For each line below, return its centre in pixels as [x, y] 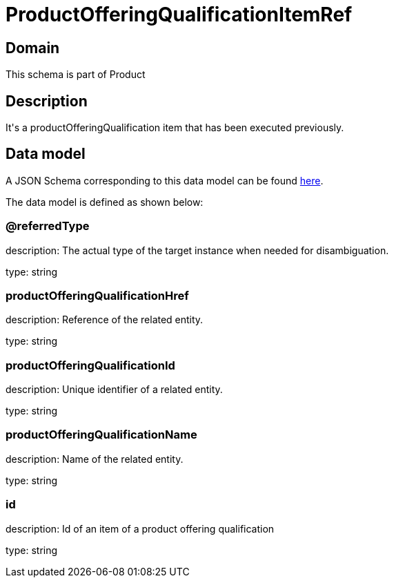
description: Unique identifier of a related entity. [114, 390]
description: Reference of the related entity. [105, 320]
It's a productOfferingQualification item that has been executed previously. [175, 128]
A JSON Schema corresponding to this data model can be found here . [165, 180]
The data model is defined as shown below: [105, 202]
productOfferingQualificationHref [97, 295]
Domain [33, 48]
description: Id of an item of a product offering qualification [140, 528]
